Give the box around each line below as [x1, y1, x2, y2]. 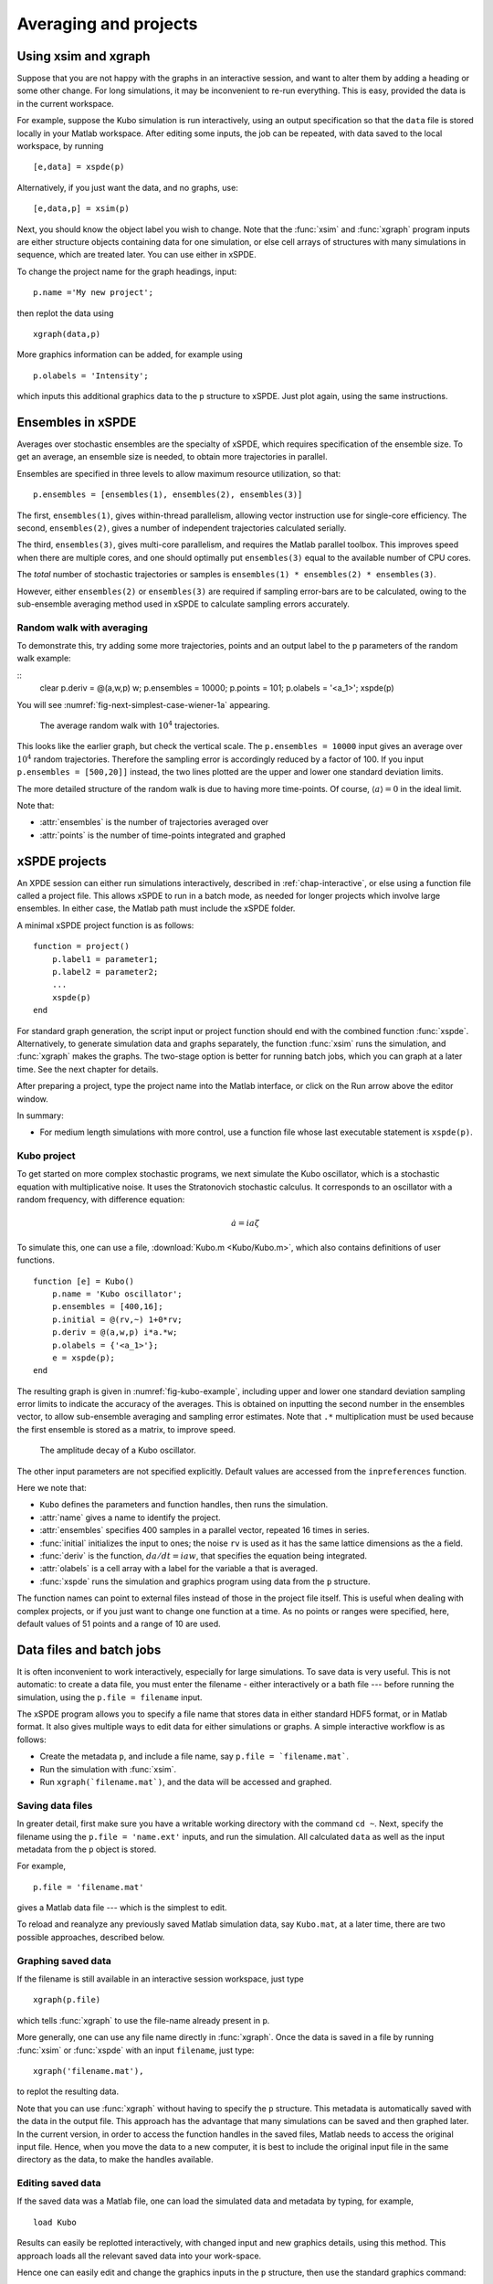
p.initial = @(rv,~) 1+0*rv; [51, 1314, 183, 1325]
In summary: [16, 1110, 64, 1121]
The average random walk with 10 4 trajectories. [39, 719, 220, 731]
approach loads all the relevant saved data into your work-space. [16, 2250, 262, 2261]
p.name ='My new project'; [33, 288, 154, 298]
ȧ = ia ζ [231, 1218, 260, 1229]
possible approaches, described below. [16, 1931, 165, 1942]
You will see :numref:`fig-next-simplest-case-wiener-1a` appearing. [16, 699, 271, 710]
